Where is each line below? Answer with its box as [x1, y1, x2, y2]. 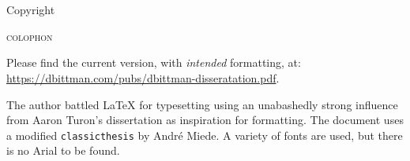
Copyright [6, 2, 55, 18]
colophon [6, 27, 53, 44]
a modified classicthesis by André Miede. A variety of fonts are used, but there [6, 126, 403, 143]
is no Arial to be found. [6, 142, 120, 159]
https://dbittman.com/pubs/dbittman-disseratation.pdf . [6, 69, 280, 86]
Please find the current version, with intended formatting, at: [6, 54, 301, 71]
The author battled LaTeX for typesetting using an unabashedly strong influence [6, 96, 398, 112]
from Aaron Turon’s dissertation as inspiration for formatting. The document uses [6, 112, 404, 128]
